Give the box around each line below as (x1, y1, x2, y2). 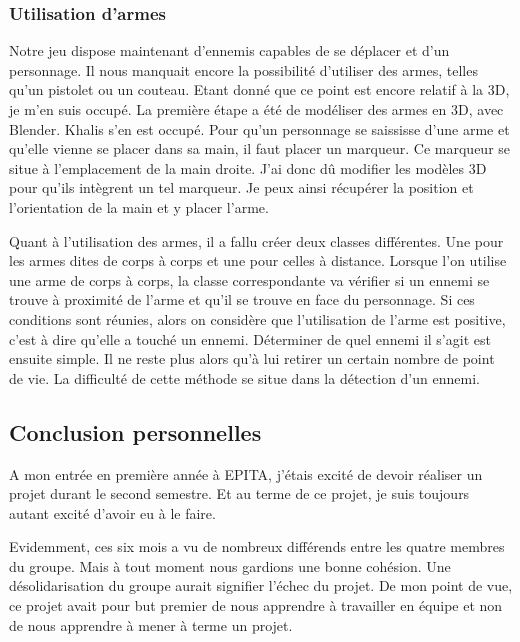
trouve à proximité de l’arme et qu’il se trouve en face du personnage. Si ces (9, 289, 475, 310)
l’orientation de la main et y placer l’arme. (9, 196, 269, 217)
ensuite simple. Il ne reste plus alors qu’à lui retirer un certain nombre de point (9, 348, 495, 369)
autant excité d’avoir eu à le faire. (9, 502, 216, 523)
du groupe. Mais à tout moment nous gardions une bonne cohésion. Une (9, 555, 451, 576)
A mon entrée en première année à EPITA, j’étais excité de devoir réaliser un (9, 463, 483, 484)
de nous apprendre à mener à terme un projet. (9, 614, 293, 635)
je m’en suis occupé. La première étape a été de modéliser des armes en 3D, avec (9, 99, 504, 119)
